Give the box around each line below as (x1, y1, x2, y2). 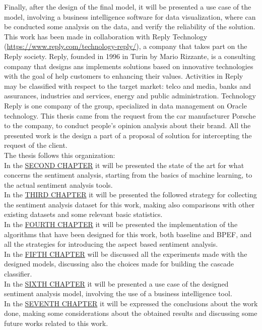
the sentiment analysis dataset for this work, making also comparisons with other (4, 199, 255, 209)
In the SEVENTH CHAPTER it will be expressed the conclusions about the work (4, 298, 258, 308)
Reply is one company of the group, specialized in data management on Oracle (4, 100, 247, 111)
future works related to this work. (4, 318, 108, 328)
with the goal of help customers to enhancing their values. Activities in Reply (4, 71, 243, 81)
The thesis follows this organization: (4, 149, 115, 160)
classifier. (4, 268, 32, 279)
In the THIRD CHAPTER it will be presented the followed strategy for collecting (4, 189, 257, 200)
